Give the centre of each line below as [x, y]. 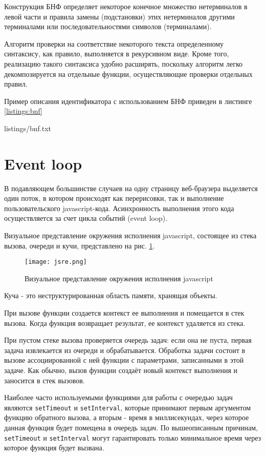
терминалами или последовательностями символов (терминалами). [108, 26]
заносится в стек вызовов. [45, 380]
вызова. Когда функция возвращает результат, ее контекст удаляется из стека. [125, 323]
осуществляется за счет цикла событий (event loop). [86, 218]
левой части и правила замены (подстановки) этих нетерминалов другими [119, 16]
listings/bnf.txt [28, 128]
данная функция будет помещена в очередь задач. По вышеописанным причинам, [131, 428]
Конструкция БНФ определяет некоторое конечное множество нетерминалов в [126, 6]
